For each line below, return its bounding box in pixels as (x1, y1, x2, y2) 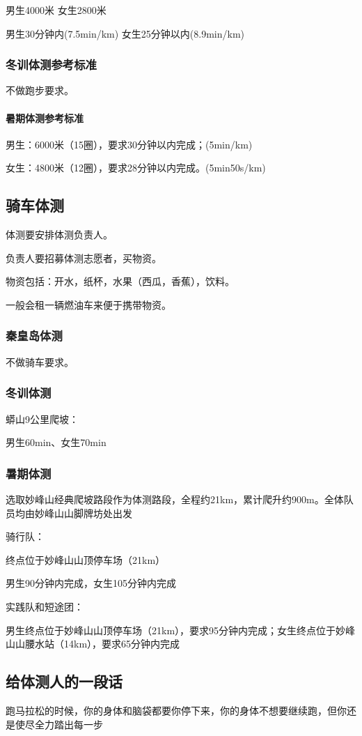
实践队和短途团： (6, 599, 84, 613)
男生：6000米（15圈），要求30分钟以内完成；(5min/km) (6, 137, 253, 151)
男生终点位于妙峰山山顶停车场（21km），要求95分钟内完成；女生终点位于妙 (6, 622, 346, 637)
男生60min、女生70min (6, 435, 107, 450)
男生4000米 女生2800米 (6, 3, 107, 17)
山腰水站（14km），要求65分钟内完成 (15, 636, 180, 651)
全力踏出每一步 (34, 716, 103, 731)
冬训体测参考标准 (6, 56, 97, 73)
